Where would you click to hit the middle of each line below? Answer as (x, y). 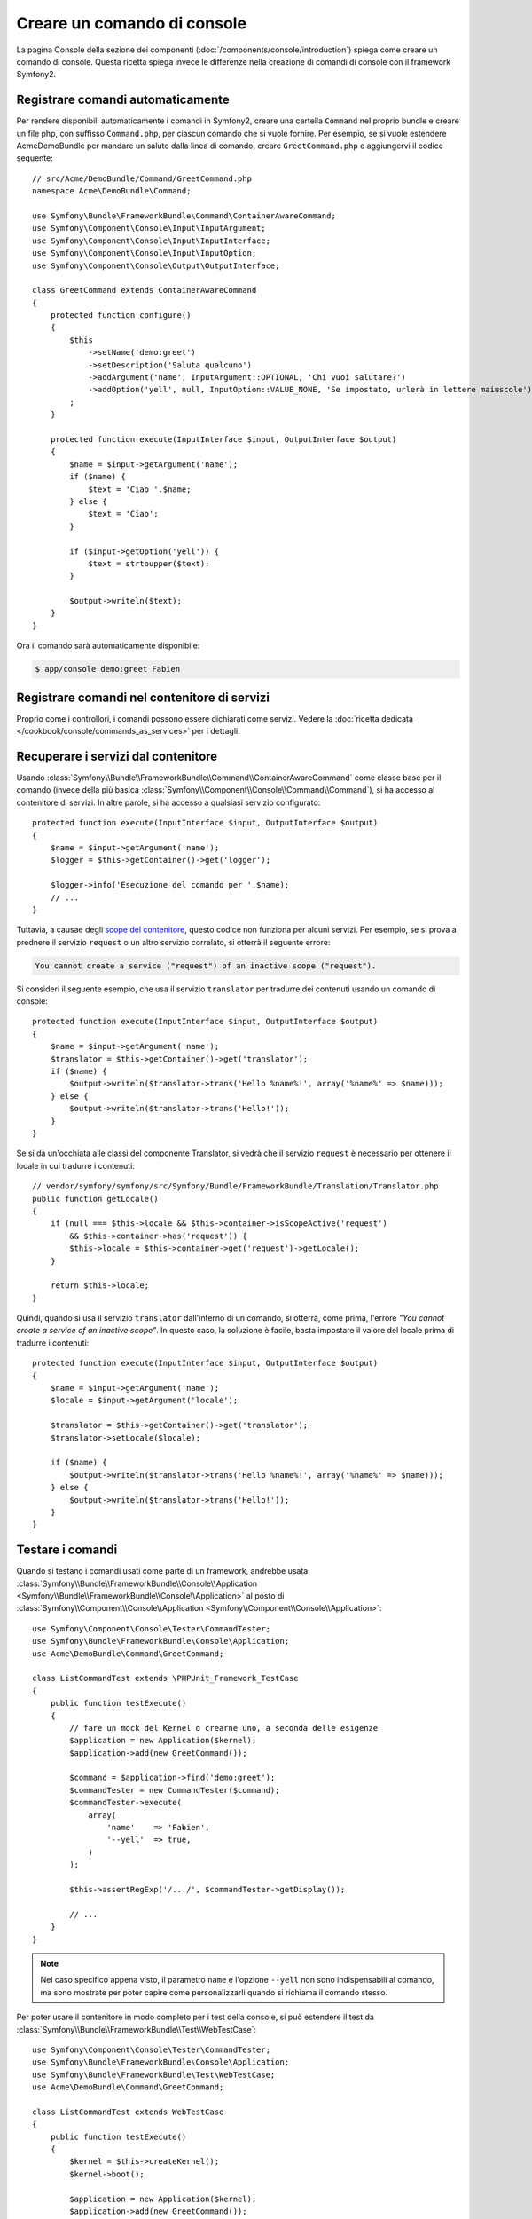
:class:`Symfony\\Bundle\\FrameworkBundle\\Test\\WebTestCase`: (137, 2029)
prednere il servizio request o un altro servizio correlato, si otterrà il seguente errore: (173, 942)
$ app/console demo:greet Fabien (108, 669)
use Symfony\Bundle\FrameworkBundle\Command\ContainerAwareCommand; (184, 216)
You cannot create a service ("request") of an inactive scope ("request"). (206, 966)
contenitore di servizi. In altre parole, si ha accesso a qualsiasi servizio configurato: (168, 802)
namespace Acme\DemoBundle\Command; (112, 191)
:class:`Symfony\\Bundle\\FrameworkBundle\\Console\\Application (137, 1583)
